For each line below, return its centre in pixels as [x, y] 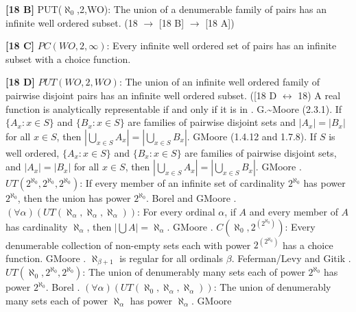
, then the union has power [74, 198]
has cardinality [37, 226]
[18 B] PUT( [34, 9]
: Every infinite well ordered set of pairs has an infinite [222, 45]
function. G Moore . [46, 258]
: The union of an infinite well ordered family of [219, 82]
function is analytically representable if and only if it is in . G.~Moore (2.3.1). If [174, 108]
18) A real [319, 95]
